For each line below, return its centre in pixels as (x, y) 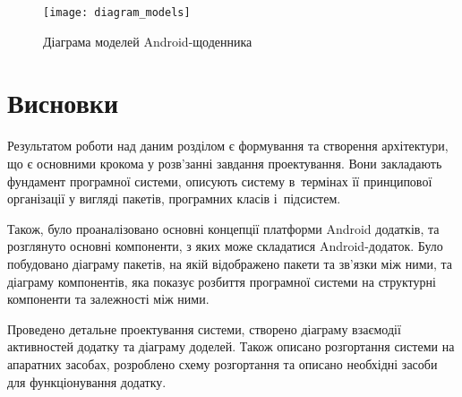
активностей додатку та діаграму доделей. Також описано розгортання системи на (231, 346)
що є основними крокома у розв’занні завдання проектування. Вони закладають (225, 163)
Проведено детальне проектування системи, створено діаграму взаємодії (204, 328)
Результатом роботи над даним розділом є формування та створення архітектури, (228, 146)
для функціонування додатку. (87, 381)
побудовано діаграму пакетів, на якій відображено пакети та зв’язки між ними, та (230, 263)
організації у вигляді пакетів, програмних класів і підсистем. (174, 198)
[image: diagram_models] (117, 13)
